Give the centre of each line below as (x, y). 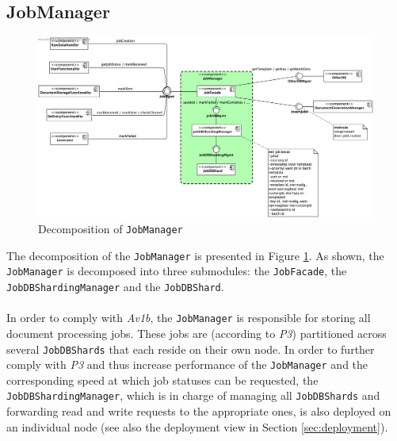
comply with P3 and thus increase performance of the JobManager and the (187, 364)
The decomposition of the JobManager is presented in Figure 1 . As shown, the (195, 255)
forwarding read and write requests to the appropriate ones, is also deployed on (199, 411)
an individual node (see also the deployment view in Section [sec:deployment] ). (197, 426)
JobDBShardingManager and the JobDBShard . (115, 287)
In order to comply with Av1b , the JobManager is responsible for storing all (189, 318)
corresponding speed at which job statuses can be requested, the (162, 380)
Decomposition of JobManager (111, 229)
